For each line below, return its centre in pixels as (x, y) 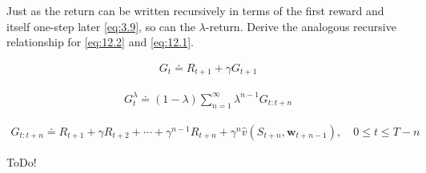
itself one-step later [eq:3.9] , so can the (101, 26)
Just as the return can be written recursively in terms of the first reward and (195, 10)
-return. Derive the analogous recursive (301, 26)
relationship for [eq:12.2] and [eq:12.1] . (100, 42)
